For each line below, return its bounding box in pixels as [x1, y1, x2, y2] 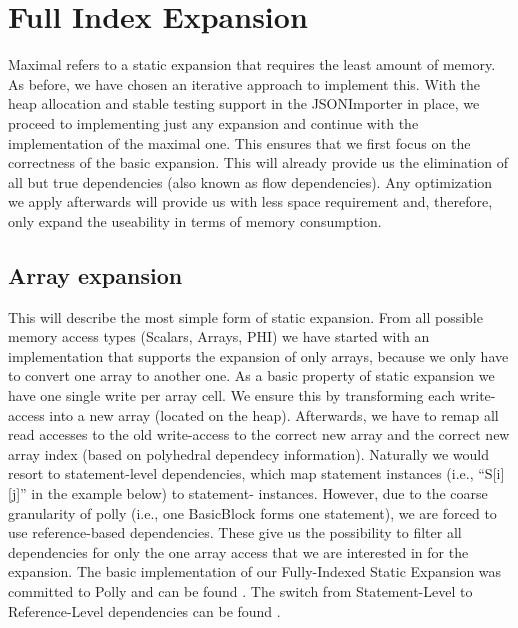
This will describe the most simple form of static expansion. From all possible [8, 306, 483, 327]
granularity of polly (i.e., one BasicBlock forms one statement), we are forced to [8, 502, 497, 523]
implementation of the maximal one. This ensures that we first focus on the [8, 132, 471, 153]
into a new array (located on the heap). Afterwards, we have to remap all [49, 404, 499, 425]
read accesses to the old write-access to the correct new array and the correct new [8, 424, 510, 445]
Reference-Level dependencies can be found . [8, 600, 281, 621]
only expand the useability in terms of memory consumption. [8, 210, 382, 231]
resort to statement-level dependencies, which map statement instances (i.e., [8, 463, 474, 484]
